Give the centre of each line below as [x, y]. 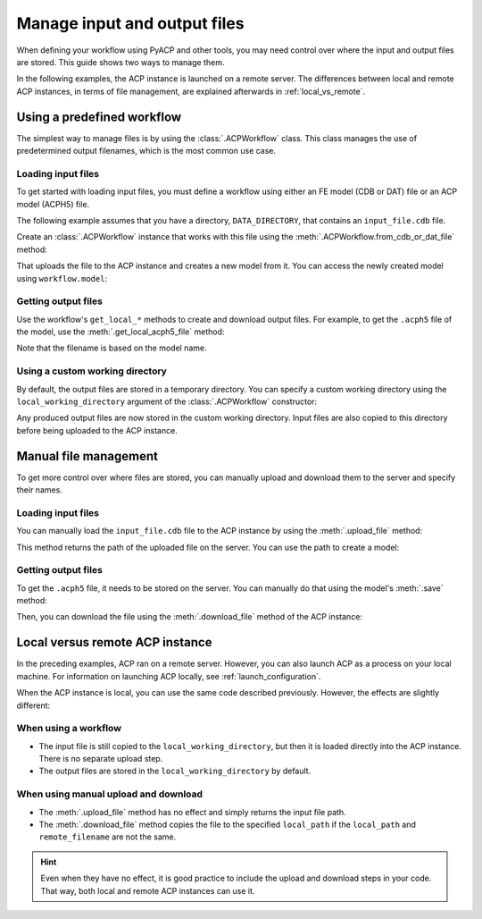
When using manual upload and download [110, 794]
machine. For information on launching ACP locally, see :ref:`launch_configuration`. [169, 676]
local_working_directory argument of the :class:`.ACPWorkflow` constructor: [166, 401]
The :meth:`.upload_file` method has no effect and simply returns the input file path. [193, 812]
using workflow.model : [62, 278]
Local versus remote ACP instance [114, 642]
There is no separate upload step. [101, 759]
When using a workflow [69, 729]
